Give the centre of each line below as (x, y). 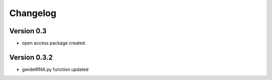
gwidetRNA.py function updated (55, 69)
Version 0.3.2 (31, 57)
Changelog (33, 13)
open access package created (53, 43)
